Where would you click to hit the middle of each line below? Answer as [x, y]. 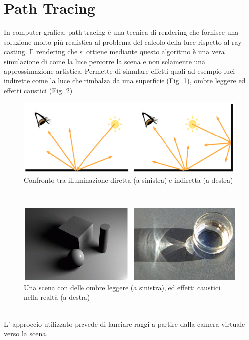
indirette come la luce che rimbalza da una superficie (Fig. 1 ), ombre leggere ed [125, 81]
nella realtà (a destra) [57, 297]
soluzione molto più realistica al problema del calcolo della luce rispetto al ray [123, 41]
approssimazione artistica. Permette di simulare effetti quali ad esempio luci [120, 71]
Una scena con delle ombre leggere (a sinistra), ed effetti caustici [122, 287]
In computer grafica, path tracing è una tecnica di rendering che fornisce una [121, 32]
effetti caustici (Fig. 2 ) [38, 90]
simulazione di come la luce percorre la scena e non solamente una [105, 61]
